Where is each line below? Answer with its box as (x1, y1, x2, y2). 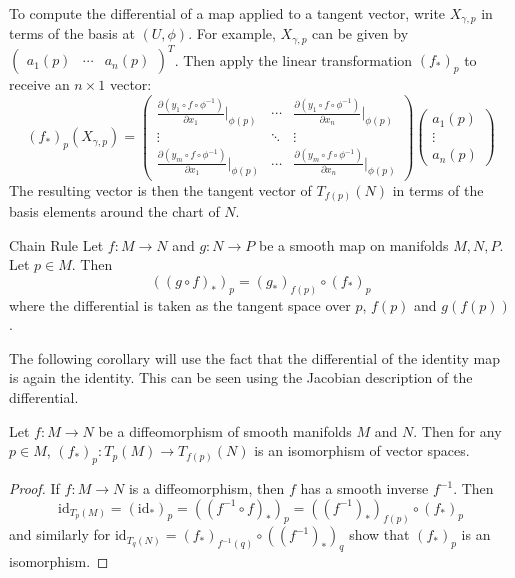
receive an (9, 74, 70, 95)
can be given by (312, 23, 409, 44)
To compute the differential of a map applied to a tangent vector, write (9, 3, 446, 23)
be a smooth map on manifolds (258, 234, 449, 255)
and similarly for (9, 524, 111, 545)
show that (349, 524, 410, 545)
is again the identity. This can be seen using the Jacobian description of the (9, 367, 473, 388)
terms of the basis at (9, 23, 135, 44)
